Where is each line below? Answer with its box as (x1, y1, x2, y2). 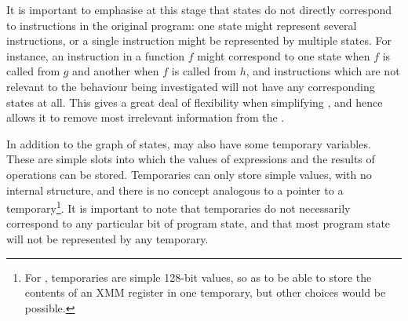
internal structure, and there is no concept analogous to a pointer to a (6, 181, 344, 198)
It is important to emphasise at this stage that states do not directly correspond (6, 2, 392, 17)
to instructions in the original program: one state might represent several (6, 16, 357, 33)
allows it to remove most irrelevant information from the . (6, 109, 285, 126)
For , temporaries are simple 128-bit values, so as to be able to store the (24, 268, 372, 285)
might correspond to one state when (197, 47, 370, 64)
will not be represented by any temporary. (6, 230, 209, 246)
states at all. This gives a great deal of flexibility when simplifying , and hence (6, 93, 383, 110)
